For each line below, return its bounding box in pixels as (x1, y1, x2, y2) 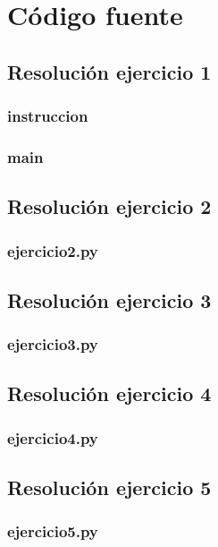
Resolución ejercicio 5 (7, 474, 212, 501)
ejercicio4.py (7, 426, 98, 449)
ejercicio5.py (7, 520, 98, 543)
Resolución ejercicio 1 (7, 57, 212, 85)
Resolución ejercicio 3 (7, 286, 212, 313)
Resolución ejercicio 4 (7, 380, 212, 407)
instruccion (7, 105, 88, 127)
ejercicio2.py (7, 239, 98, 261)
